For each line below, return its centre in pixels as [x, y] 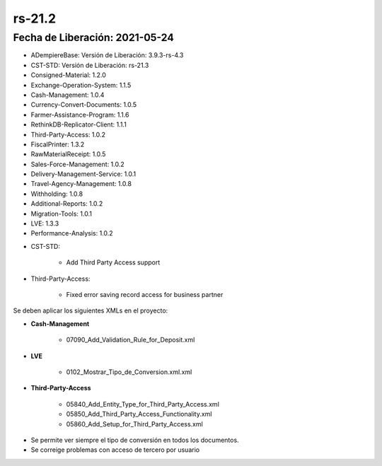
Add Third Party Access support [113, 262]
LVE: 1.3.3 [45, 223]
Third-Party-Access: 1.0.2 [68, 134]
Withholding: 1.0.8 [57, 194]
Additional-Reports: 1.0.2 [67, 204]
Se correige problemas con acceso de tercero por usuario [115, 450]
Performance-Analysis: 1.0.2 [72, 233]
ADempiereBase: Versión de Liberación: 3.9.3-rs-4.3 [107, 55]
